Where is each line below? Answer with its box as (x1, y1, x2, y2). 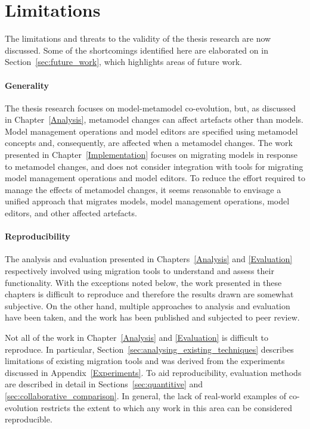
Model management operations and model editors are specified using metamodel (5, 125, 298, 137)
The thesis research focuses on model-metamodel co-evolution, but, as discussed (5, 101, 296, 114)
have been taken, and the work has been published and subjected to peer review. (5, 311, 300, 324)
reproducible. (5, 413, 52, 425)
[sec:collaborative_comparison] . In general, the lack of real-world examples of (5, 389, 287, 402)
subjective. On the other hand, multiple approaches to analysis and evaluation (5, 299, 290, 312)
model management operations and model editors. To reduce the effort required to (5, 172, 305, 184)
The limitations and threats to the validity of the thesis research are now (5, 32, 271, 45)
